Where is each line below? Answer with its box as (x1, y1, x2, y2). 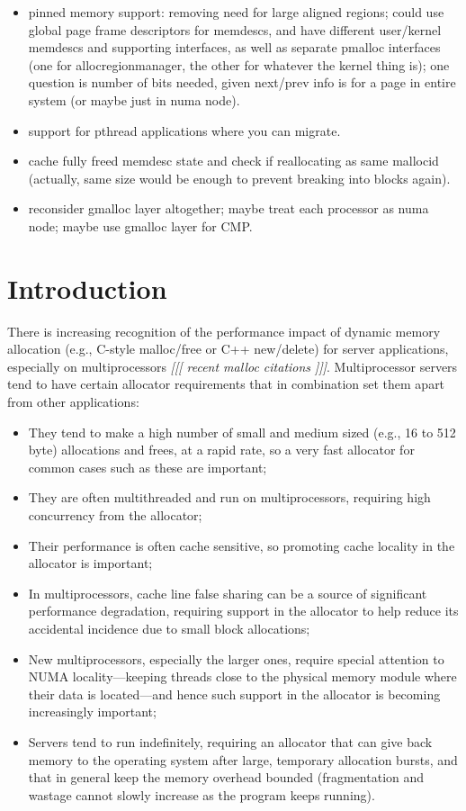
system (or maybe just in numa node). (28, 90, 240, 109)
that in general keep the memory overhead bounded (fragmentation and (28, 768, 425, 787)
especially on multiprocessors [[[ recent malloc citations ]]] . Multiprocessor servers (7, 356, 458, 375)
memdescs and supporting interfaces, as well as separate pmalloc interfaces (28, 38, 441, 57)
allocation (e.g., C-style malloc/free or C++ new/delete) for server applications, (7, 339, 449, 358)
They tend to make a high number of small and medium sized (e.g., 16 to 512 (28, 422, 456, 441)
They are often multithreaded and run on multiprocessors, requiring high (28, 488, 431, 507)
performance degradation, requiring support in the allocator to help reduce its (28, 601, 459, 620)
